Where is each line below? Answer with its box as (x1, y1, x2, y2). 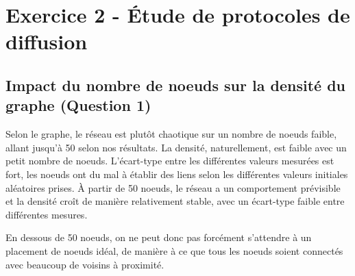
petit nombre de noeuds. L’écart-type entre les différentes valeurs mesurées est (5, 153, 334, 168)
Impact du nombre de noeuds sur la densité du (5, 74, 345, 95)
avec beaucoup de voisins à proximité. (5, 257, 164, 271)
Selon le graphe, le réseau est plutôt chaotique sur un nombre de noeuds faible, (5, 127, 337, 141)
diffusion (5, 27, 88, 55)
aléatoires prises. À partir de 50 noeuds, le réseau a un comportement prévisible (5, 180, 341, 195)
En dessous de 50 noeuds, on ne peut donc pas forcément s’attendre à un (5, 230, 312, 244)
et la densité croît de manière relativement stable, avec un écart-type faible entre (5, 194, 345, 208)
